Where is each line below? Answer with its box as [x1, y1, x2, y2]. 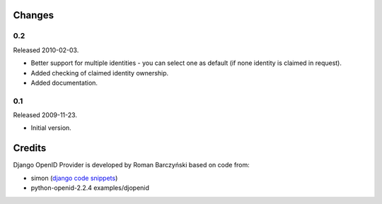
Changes [13, 9, 54, 21]
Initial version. [30, 124, 72, 132]
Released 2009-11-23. [13, 111, 78, 119]
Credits [13, 142, 47, 155]
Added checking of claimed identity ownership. [30, 68, 169, 77]
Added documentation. [30, 78, 98, 87]
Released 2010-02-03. [13, 46, 79, 54]
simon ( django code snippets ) [30, 174, 118, 182]
